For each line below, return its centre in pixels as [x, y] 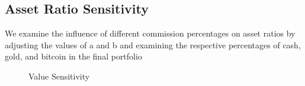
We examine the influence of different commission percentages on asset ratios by [150, 33]
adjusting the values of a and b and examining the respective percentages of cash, [153, 44]
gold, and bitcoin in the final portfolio [73, 56]
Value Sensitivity [59, 76]
